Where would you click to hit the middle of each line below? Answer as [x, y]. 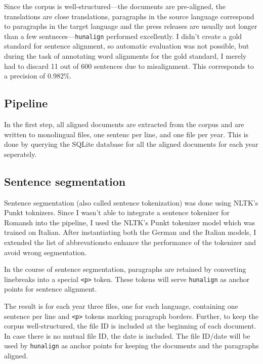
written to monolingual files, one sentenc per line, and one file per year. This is [126, 134]
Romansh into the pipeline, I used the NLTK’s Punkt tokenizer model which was [129, 222]
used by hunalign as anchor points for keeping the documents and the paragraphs [131, 346]
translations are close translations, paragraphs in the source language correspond [129, 16]
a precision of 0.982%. [38, 76]
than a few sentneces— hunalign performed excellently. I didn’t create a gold [123, 36]
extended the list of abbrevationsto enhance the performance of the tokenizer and [130, 242]
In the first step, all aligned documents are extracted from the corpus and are [124, 124]
